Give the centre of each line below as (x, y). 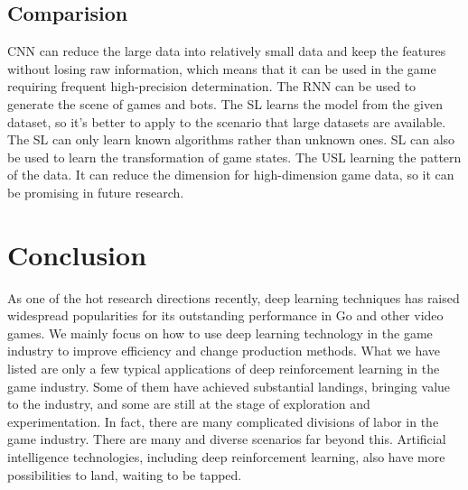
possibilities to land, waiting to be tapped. (125, 474)
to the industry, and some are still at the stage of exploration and (189, 404)
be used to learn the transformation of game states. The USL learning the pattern (234, 157)
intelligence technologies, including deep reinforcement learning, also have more (226, 457)
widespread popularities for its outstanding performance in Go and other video (225, 315)
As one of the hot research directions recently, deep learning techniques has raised (234, 297)
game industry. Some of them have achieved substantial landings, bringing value (229, 386)
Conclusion (77, 254)
